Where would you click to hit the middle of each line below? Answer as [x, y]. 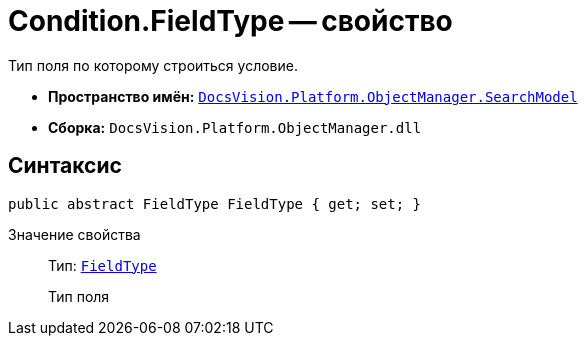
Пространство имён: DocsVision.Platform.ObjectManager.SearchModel [313, 96]
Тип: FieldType [102, 265]
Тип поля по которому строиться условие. [153, 65]
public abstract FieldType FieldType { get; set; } [215, 203]
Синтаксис [65, 166]
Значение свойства [74, 234]
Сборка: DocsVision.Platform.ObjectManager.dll [235, 127]
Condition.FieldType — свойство [230, 21]
